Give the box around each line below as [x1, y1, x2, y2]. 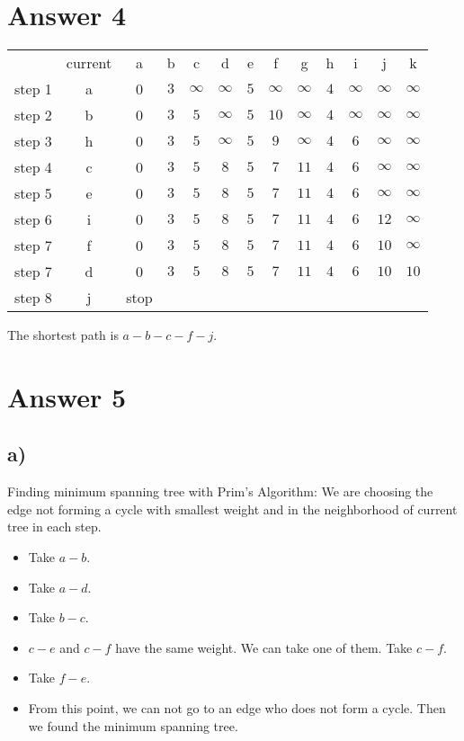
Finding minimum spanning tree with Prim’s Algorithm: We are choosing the [7, 482, 433, 501]
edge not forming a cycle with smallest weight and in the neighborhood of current [7, 499, 458, 518]
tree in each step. [7, 517, 102, 536]
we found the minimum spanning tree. [28, 716, 238, 735]
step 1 [14, 78, 52, 100]
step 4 [14, 156, 52, 178]
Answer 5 [7, 378, 127, 415]
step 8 [14, 287, 52, 308]
